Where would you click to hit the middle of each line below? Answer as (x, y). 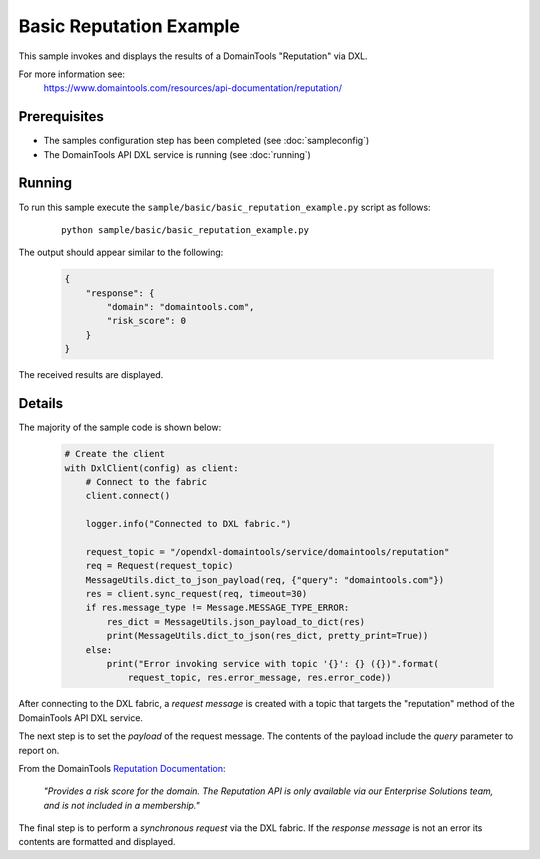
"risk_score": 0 (146, 321)
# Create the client (114, 454)
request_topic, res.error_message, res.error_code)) (259, 678)
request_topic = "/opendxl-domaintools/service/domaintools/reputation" (267, 551)
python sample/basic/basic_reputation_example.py (185, 229)
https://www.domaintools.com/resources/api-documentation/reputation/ (192, 88)
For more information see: (71, 74)
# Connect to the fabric (146, 481)
